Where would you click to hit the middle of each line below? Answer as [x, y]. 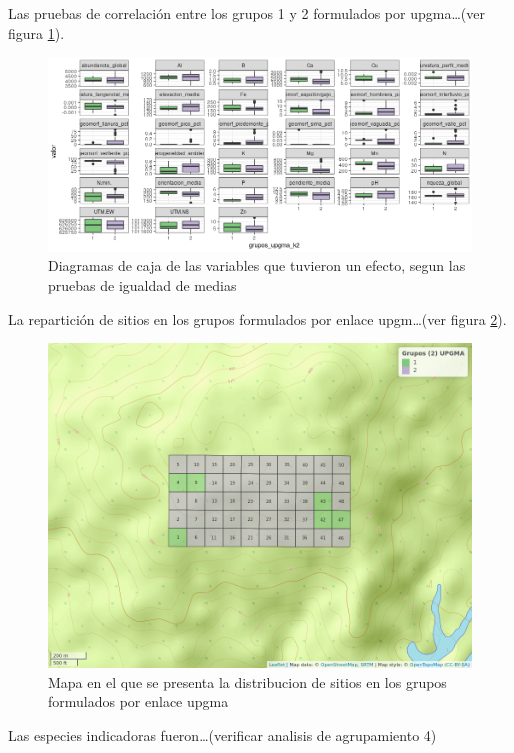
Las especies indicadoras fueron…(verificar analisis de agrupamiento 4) [222, 734]
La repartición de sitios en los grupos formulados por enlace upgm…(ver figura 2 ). [257, 318]
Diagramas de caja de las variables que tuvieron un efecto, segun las [257, 265]
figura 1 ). [36, 32]
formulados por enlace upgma [138, 701]
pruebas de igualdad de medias [142, 284]
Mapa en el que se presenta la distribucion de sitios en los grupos [247, 681]
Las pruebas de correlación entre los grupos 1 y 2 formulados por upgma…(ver [246, 13]
